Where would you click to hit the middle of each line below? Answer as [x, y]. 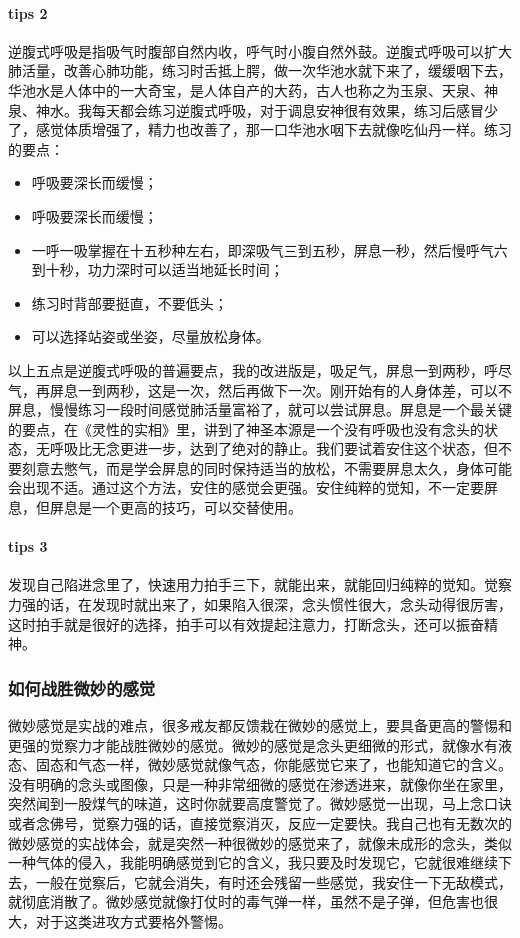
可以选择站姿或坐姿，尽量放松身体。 [150, 336]
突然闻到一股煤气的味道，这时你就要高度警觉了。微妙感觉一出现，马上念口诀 [260, 803]
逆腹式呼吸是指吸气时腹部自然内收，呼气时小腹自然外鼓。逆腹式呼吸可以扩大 [260, 50]
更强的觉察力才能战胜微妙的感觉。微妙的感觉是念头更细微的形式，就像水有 [253, 744]
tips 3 [28, 546]
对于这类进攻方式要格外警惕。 [133, 921]
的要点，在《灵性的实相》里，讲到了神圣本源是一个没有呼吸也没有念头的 [246, 428]
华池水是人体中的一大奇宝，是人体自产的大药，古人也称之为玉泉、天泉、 [246, 89]
